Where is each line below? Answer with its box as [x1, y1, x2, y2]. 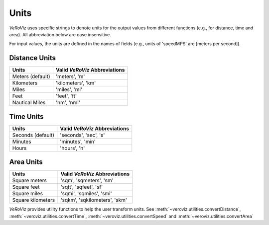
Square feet [12, 184, 40, 191]
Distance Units [9, 54, 56, 62]
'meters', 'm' [55, 73, 85, 80]
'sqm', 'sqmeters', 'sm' [60, 177, 114, 184]
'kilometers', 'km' [55, 79, 96, 86]
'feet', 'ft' [55, 92, 77, 99]
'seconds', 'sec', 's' [60, 132, 105, 139]
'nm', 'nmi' [55, 99, 81, 106]
